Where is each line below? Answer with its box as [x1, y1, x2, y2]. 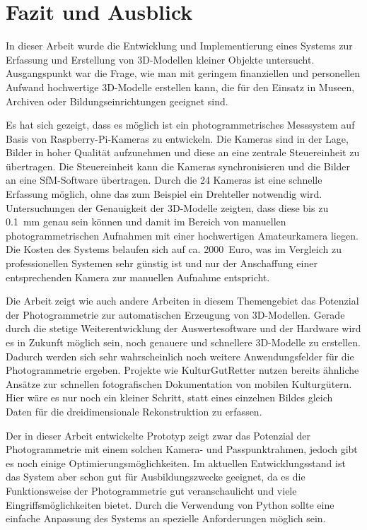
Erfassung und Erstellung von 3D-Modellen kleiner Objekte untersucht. [6, 52, 315, 66]
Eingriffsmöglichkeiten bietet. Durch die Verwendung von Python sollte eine [6, 497, 334, 512]
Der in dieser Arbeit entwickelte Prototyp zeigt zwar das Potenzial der [6, 428, 311, 442]
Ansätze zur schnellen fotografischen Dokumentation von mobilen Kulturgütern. [6, 376, 352, 391]
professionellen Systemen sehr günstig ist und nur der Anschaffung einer [6, 256, 318, 271]
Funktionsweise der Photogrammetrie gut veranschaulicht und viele [6, 483, 297, 497]
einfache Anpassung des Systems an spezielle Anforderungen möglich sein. [6, 511, 326, 526]
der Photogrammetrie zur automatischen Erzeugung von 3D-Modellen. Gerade [6, 307, 345, 322]
